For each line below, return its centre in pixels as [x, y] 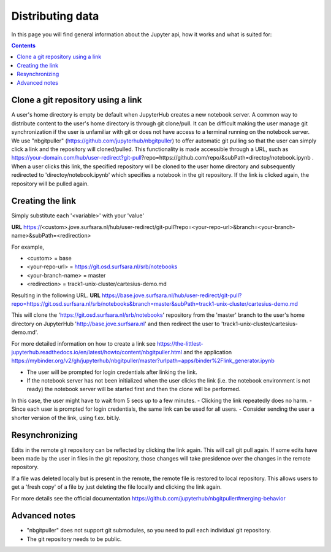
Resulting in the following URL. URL [56, 295]
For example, [28, 247]
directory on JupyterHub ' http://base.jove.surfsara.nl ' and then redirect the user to [116, 324]
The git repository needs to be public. [74, 539]
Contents [24, 45]
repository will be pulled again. [50, 184]
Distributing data [55, 16]
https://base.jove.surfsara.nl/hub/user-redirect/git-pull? [172, 295]
